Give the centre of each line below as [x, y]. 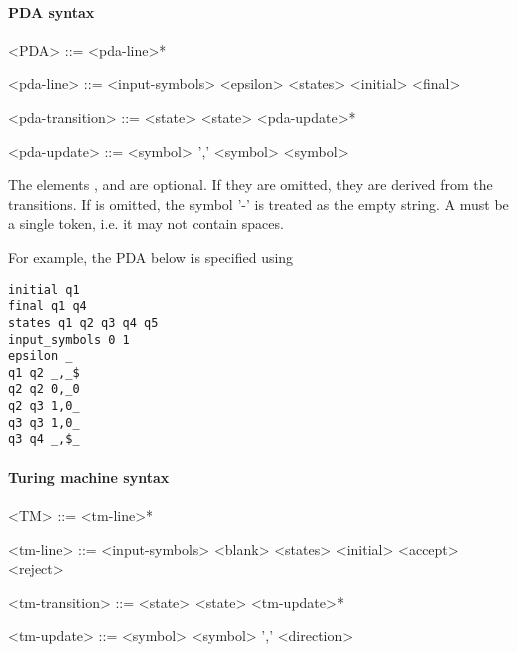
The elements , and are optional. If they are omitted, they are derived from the [250, 184]
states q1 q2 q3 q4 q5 [83, 322]
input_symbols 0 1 [69, 339]
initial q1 [44, 289]
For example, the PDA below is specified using [151, 256]
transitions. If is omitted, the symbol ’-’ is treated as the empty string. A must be [258, 203]
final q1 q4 [47, 306]
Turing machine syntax [89, 476]
